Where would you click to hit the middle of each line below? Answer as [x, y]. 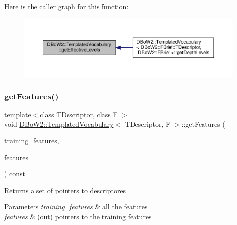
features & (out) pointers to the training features [78, 216]
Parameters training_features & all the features [76, 207]
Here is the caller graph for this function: [67, 6]
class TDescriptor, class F [79, 114]
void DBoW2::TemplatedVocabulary [59, 124]
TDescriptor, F [148, 124]
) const [15, 174]
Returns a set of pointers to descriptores [65, 190]
